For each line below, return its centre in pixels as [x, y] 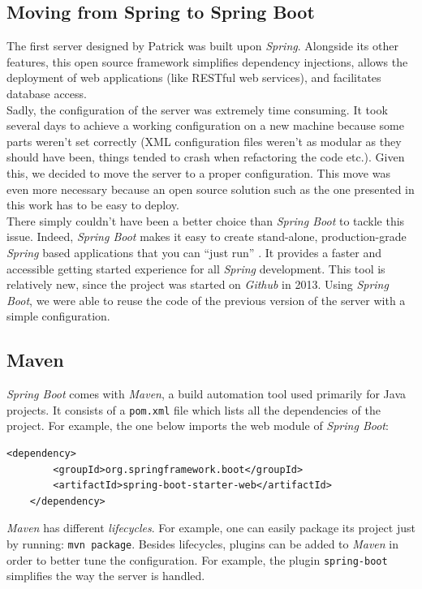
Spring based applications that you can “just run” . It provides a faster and [194, 252]
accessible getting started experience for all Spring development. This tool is [196, 268]
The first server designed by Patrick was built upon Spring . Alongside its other [202, 46]
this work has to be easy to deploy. [93, 205]
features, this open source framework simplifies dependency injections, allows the [207, 61]
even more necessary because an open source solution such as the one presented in [211, 189]
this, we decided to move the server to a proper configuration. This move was [198, 172]
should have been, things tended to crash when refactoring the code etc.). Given [206, 157]
